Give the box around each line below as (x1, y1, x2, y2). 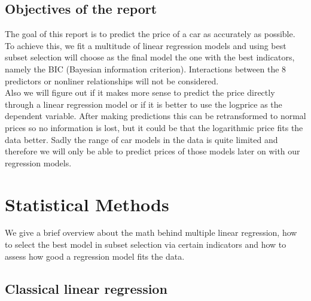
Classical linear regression (5, 279, 167, 297)
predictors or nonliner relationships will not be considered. (5, 74, 219, 87)
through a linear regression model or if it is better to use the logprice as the (5, 98, 282, 110)
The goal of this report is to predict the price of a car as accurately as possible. (5, 28, 295, 40)
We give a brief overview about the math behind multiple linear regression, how (5, 226, 297, 239)
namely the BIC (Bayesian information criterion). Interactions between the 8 (5, 62, 286, 75)
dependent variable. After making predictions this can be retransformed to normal (5, 110, 306, 122)
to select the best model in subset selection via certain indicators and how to (5, 238, 286, 251)
